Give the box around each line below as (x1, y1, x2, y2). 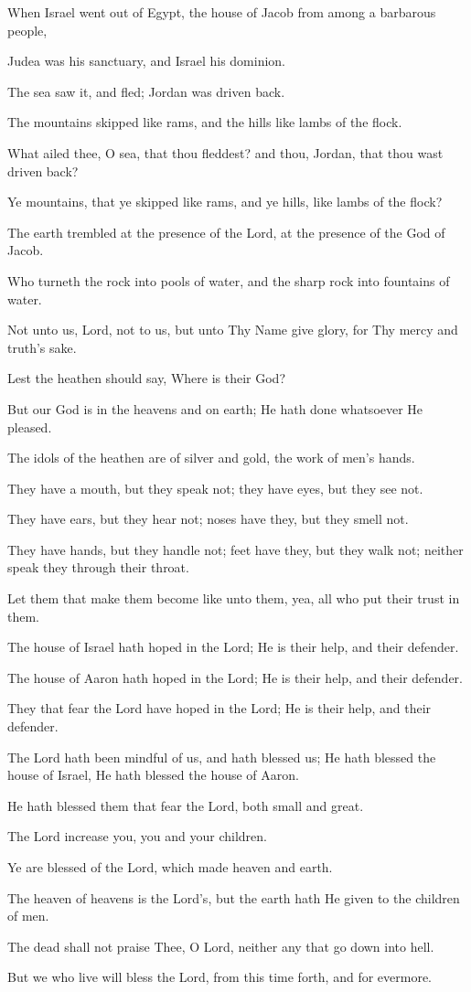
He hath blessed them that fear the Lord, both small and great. (7, 795, 364, 815)
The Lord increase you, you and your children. (7, 827, 267, 846)
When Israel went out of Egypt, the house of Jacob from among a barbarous (7, 3, 436, 21)
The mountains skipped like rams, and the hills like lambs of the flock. (7, 112, 402, 132)
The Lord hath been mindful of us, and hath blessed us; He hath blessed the (7, 747, 436, 766)
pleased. (7, 417, 52, 436)
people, (7, 20, 48, 39)
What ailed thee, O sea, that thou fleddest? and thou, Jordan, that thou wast (7, 143, 444, 162)
